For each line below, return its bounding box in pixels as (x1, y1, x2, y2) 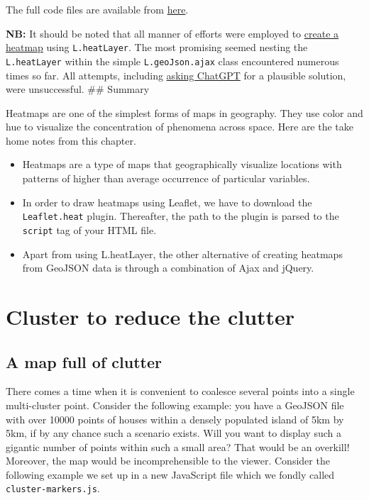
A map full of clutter (6, 350, 162, 372)
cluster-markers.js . (6, 481, 100, 496)
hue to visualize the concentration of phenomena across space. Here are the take (6, 119, 354, 134)
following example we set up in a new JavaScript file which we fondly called (6, 467, 335, 482)
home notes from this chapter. (6, 133, 136, 148)
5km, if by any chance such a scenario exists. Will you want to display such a (6, 426, 341, 440)
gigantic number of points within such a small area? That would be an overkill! (6, 439, 350, 454)
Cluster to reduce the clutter (6, 301, 295, 330)
